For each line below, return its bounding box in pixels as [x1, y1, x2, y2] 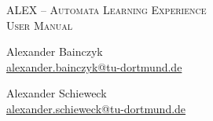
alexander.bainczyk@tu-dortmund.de [6, 58, 182, 75]
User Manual [6, 16, 72, 33]
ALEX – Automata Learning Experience [6, 2, 207, 17]
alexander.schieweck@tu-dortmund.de [6, 100, 186, 116]
